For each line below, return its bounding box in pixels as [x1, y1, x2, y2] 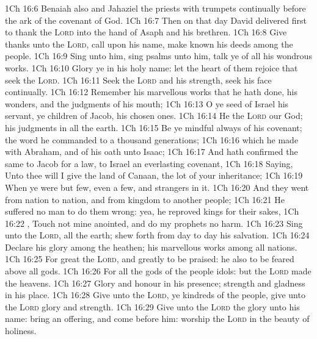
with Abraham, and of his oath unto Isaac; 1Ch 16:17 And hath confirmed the [5, 145, 298, 158]
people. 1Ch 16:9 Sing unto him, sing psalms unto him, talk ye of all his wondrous [5, 49, 312, 62]
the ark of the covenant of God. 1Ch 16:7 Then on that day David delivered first [5, 13, 307, 26]
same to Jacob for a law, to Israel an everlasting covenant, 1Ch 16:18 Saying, [5, 157, 293, 169]
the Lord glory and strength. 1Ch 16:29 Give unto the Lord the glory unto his [5, 300, 300, 313]
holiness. [5, 324, 37, 337]
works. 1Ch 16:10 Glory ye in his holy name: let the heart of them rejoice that [5, 61, 298, 74]
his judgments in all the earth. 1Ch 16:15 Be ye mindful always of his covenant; [5, 121, 302, 134]
